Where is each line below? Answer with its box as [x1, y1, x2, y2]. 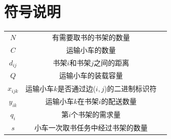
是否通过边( [57, 83, 96, 93]
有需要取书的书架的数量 [52, 31, 130, 42]
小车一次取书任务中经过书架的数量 [34, 122, 148, 132]
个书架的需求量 [71, 109, 121, 120]
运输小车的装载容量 [59, 70, 123, 81]
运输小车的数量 [66, 44, 116, 55]
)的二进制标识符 [104, 83, 157, 93]
